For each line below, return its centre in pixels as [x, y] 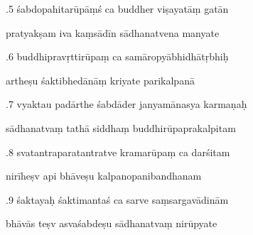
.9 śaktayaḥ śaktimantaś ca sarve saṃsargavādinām [117, 199]
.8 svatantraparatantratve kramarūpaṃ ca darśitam [118, 152]
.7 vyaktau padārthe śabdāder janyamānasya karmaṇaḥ [126, 104]
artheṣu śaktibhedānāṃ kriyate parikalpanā [100, 80]
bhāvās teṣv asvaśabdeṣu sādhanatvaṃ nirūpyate [112, 223]
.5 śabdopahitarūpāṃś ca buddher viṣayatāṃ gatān [117, 9]
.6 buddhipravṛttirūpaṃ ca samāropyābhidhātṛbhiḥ [117, 56]
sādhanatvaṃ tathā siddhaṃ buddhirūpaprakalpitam [121, 127]
